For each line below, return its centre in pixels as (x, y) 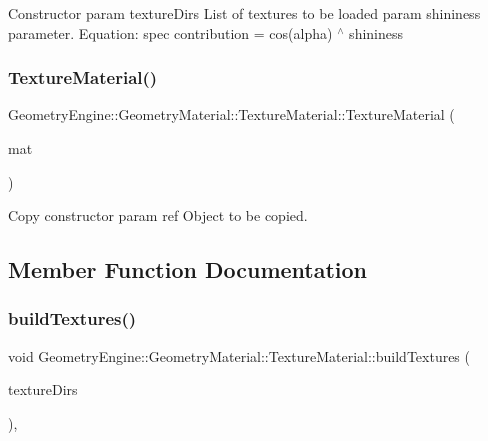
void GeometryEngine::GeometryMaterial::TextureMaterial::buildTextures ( (239, 355)
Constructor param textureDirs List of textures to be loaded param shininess (244, 13)
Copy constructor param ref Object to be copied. (158, 215)
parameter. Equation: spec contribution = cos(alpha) (170, 32)
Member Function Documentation (188, 269)
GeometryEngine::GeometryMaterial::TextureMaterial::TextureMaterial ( (231, 114)
